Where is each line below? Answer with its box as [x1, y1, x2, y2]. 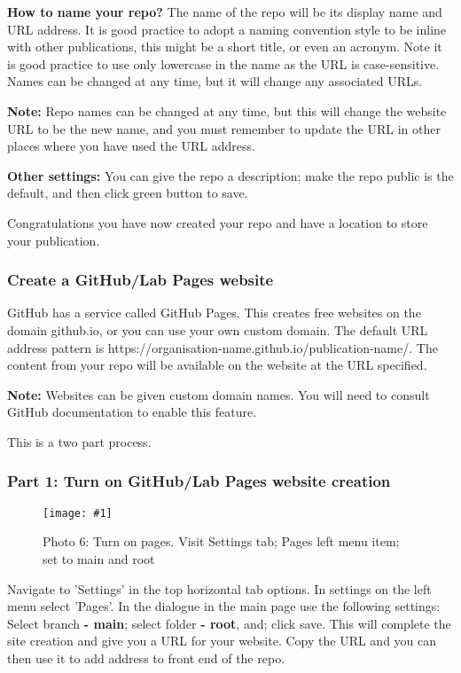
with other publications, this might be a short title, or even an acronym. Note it [7, 37, 442, 56]
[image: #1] [43, 506, 113, 520]
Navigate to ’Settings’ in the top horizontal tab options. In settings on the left [7, 579, 432, 598]
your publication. [7, 231, 100, 249]
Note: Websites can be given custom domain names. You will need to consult [7, 385, 430, 403]
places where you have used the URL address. [7, 137, 255, 155]
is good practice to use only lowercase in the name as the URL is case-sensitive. [7, 54, 440, 73]
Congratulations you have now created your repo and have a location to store [7, 213, 428, 231]
